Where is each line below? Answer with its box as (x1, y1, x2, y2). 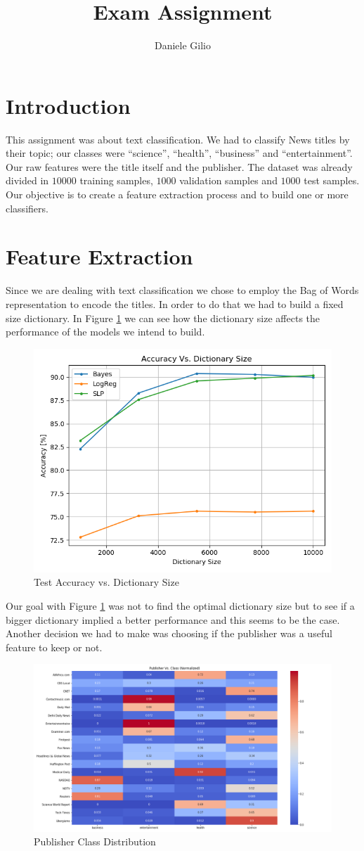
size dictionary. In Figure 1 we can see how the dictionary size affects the (6, 310, 320, 325)
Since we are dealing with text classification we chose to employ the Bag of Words (6, 283, 359, 297)
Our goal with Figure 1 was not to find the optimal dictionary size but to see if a (6, 598, 355, 613)
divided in (6, 173, 49, 188)
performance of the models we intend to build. (6, 324, 205, 339)
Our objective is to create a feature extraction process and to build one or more (6, 187, 349, 202)
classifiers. (6, 200, 48, 215)
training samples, (79, 173, 153, 188)
